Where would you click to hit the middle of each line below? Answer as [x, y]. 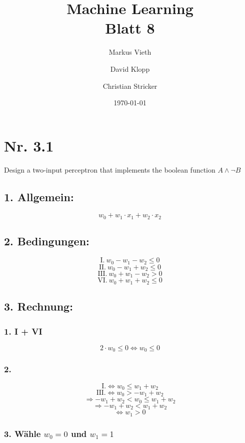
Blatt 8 [130, 28]
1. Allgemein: [39, 196]
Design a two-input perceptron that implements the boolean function [110, 169]
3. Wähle [22, 433]
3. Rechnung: [38, 306]
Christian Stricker [130, 86]
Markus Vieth [130, 52]
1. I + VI [23, 331]
